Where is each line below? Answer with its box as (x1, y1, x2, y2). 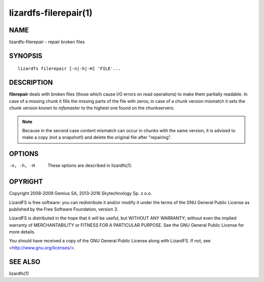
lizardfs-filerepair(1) (9, 7, 93, 18)
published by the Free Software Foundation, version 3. (9, 206, 118, 212)
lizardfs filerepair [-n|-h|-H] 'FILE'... (18, 66, 121, 71)
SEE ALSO (9, 258, 41, 266)
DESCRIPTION (9, 78, 53, 87)
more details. (9, 229, 36, 235)
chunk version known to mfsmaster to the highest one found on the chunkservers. (9, 105, 175, 111)
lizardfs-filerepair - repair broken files (9, 39, 85, 45)
